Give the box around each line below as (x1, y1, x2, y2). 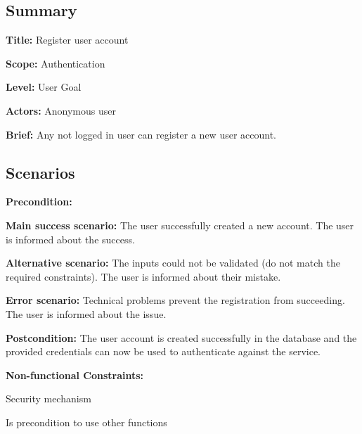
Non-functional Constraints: (6, 367, 144, 382)
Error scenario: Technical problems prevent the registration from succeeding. (6, 293, 345, 307)
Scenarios (6, 161, 75, 183)
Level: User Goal (6, 79, 82, 94)
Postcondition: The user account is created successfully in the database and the (6, 330, 357, 345)
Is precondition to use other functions (6, 414, 167, 429)
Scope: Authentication (6, 56, 105, 70)
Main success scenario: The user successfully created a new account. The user (6, 217, 354, 232)
